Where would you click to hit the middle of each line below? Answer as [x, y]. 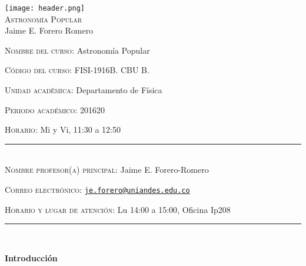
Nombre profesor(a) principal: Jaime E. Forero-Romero [107, 170]
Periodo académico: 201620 [55, 109]
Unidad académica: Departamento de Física [84, 90]
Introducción [31, 257]
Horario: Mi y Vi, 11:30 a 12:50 [63, 129]
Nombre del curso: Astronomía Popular [77, 50]
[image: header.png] [45, 8]
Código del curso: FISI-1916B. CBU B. [77, 70]
